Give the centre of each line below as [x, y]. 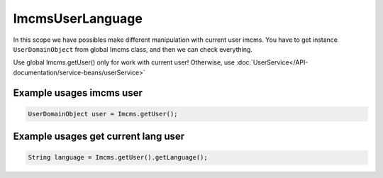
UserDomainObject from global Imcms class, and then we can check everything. [133, 49]
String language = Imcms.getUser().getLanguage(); [118, 157]
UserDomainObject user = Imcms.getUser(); [103, 114]
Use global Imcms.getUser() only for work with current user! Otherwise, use [124, 62]
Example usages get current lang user [99, 137]
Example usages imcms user [78, 93]
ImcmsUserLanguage [78, 18]
